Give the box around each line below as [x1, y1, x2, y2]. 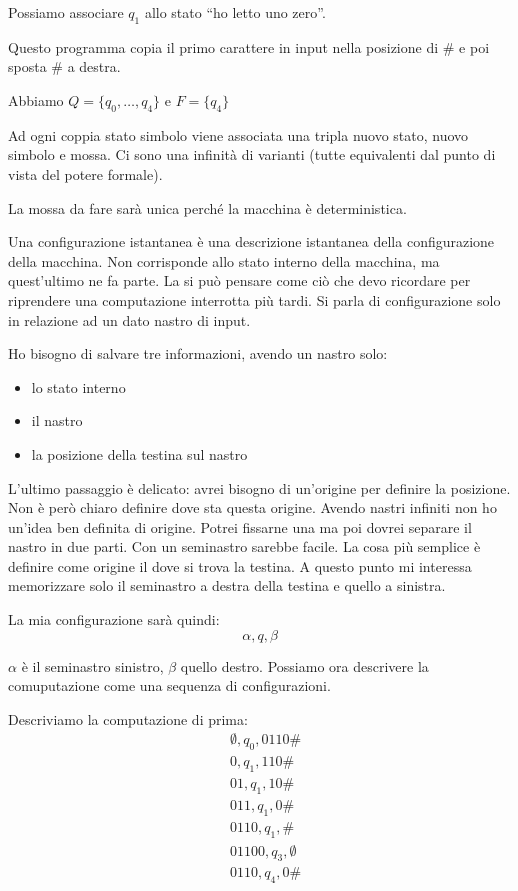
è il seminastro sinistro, [21, 655, 164, 676]
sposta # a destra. [8, 56, 121, 77]
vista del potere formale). [8, 163, 163, 184]
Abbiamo [8, 89, 64, 110]
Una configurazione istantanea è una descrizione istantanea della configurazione [8, 231, 495, 252]
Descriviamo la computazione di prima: [8, 708, 248, 729]
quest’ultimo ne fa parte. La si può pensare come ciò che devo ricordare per [8, 270, 471, 291]
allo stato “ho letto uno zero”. [144, 2, 326, 22]
